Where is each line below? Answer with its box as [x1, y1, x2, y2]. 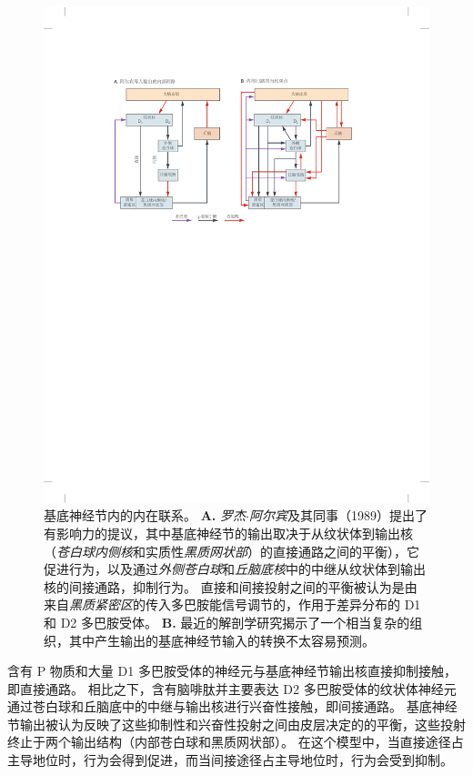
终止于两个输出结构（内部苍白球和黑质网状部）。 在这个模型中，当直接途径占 [7, 732, 464, 751]
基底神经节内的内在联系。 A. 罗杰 [44, 506, 246, 525]
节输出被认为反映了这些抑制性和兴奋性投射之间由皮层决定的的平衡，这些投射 [7, 714, 466, 733]
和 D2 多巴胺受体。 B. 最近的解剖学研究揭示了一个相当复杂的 [44, 612, 410, 631]
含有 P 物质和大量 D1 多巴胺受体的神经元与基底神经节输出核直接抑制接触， [7, 661, 457, 680]
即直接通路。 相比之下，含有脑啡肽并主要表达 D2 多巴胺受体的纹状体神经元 [7, 679, 457, 698]
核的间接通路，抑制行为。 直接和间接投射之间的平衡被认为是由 [44, 577, 418, 596]
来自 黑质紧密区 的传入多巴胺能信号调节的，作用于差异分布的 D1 [44, 595, 421, 614]
